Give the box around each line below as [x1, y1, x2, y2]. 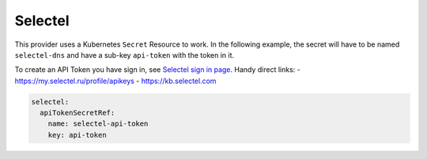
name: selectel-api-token [47, 119, 149, 128]
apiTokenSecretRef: [40, 108, 115, 118]
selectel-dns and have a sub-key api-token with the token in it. [14, 50, 235, 59]
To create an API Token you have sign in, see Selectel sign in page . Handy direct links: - [14, 65, 300, 74]
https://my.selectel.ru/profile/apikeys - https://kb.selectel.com [14, 76, 217, 85]
